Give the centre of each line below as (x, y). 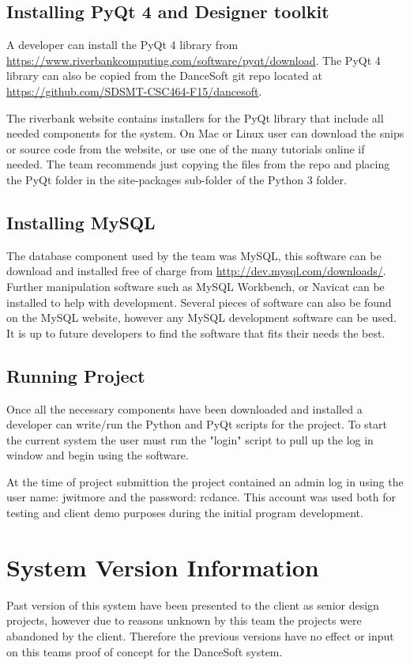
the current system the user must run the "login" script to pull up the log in (190, 439)
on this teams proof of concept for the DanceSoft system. (145, 651)
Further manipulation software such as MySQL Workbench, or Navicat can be (196, 286)
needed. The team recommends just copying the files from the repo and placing (198, 164)
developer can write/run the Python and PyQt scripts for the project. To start (197, 424)
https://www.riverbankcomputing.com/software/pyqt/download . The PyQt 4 (194, 60)
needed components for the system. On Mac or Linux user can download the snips (205, 133)
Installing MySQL (81, 222)
